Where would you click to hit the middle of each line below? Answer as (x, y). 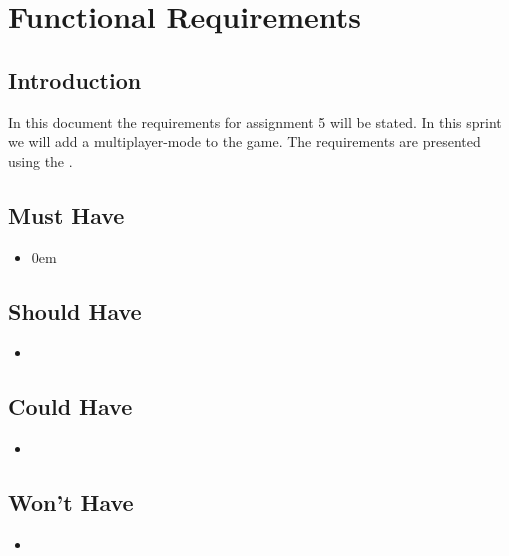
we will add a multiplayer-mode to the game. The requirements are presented (244, 141)
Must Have (66, 214)
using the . (40, 160)
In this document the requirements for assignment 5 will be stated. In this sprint (255, 121)
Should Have (75, 310)
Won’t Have (71, 502)
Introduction (75, 79)
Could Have (70, 406)
